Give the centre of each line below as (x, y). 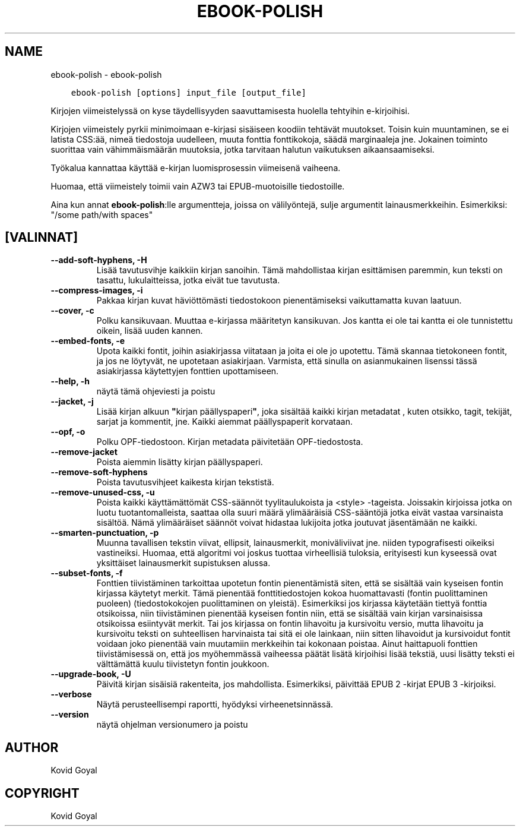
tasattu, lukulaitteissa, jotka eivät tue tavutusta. (188, 280)
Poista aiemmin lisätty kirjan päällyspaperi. (180, 462)
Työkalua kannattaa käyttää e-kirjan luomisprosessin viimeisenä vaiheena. (196, 168)
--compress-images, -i (97, 290)
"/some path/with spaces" (102, 214)
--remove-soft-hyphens (99, 472)
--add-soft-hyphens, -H (99, 260)
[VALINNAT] (42, 238)
